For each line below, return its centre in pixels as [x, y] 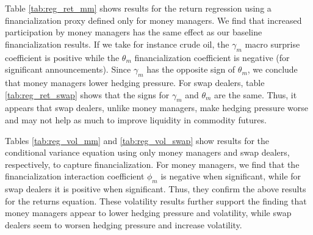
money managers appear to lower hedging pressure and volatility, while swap [148, 213]
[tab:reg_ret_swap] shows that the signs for [87, 94]
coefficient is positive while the [62, 57]
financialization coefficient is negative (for [212, 57]
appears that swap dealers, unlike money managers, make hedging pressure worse [156, 108]
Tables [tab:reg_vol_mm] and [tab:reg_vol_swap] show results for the [137, 140]
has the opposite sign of [191, 69]
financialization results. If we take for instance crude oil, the [117, 44]
